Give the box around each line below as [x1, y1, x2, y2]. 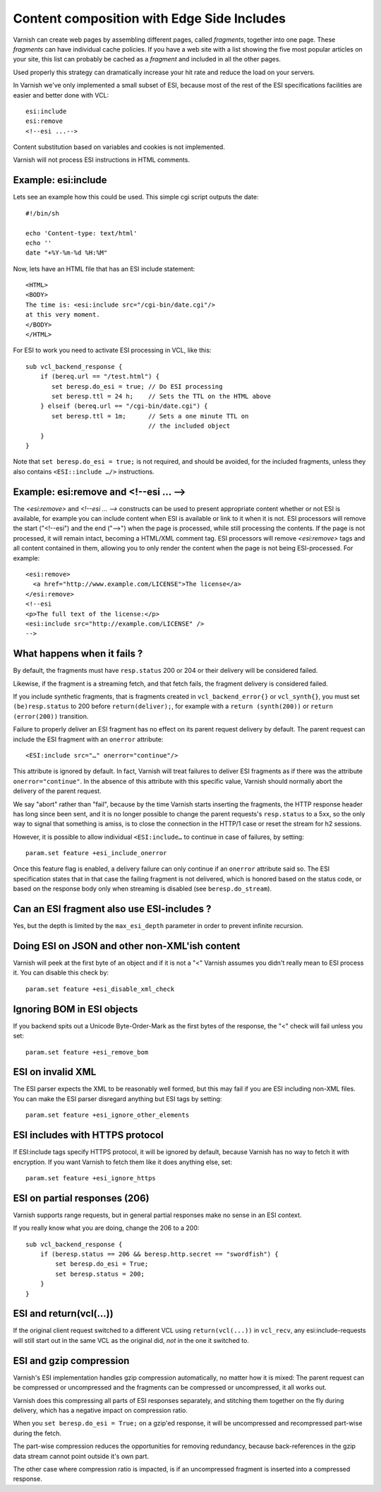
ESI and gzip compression [13, 1354, 130, 1367]
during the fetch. [13, 1428, 62, 1438]
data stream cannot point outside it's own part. [13, 1452, 150, 1460]
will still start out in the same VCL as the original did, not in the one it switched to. [13, 1336, 250, 1344]
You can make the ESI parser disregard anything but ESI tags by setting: [13, 1094, 222, 1103]
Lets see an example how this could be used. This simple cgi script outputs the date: [13, 193, 259, 201]
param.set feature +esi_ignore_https [25, 1174, 157, 1182]
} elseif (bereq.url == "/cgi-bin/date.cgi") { [40, 402, 208, 410]
